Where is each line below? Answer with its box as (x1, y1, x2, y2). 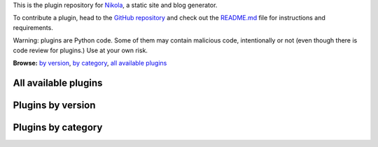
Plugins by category (13, 121, 103, 133)
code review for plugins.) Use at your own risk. (13, 46, 148, 54)
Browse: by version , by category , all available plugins (13, 59, 167, 67)
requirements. (13, 23, 54, 31)
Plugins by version (13, 99, 96, 111)
